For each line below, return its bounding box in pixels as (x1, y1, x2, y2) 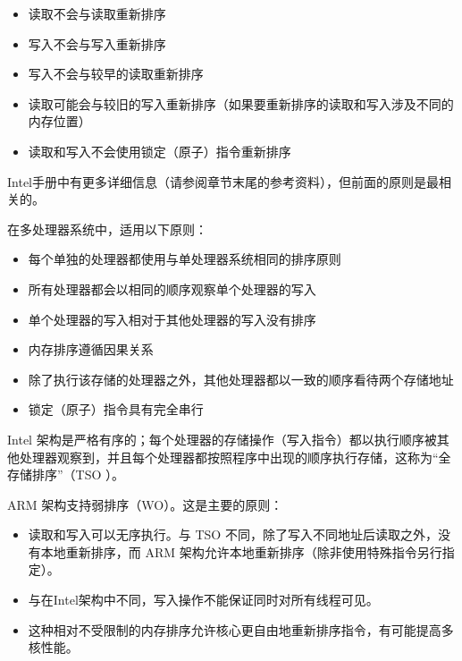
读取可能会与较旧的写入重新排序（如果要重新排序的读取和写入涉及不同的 (28, 94, 454, 113)
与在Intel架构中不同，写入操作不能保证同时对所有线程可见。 (28, 590, 379, 609)
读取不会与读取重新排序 (28, 4, 166, 22)
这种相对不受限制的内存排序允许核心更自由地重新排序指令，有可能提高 (28, 620, 441, 639)
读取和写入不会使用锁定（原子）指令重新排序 (28, 141, 291, 160)
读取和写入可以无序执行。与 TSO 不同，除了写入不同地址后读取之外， (28, 525, 438, 544)
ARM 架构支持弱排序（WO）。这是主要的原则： (7, 495, 283, 513)
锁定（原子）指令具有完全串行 (28, 400, 204, 419)
